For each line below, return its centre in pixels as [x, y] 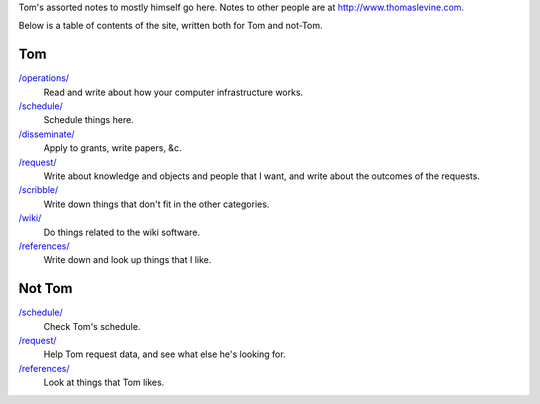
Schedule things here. [88, 120]
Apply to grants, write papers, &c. [112, 148]
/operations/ [44, 78]
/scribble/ [38, 190]
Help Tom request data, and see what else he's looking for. [164, 354]
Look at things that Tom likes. [104, 382]
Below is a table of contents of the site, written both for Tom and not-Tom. [170, 26]
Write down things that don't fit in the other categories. [156, 204]
